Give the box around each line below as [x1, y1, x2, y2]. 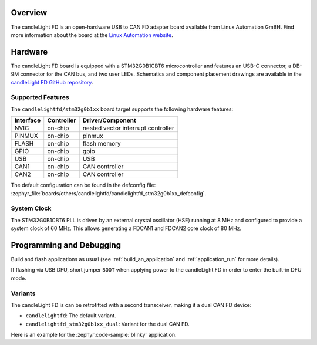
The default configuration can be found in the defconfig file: [11, 182, 156, 189]
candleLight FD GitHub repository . [11, 79, 93, 86]
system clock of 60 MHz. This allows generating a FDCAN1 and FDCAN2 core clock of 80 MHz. [11, 225, 242, 232]
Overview [11, 8, 48, 18]
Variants [11, 289, 36, 297]
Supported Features [11, 93, 70, 102]
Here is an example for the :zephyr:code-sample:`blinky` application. [11, 332, 177, 339]
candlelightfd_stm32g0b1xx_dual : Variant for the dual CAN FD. [25, 320, 190, 327]
